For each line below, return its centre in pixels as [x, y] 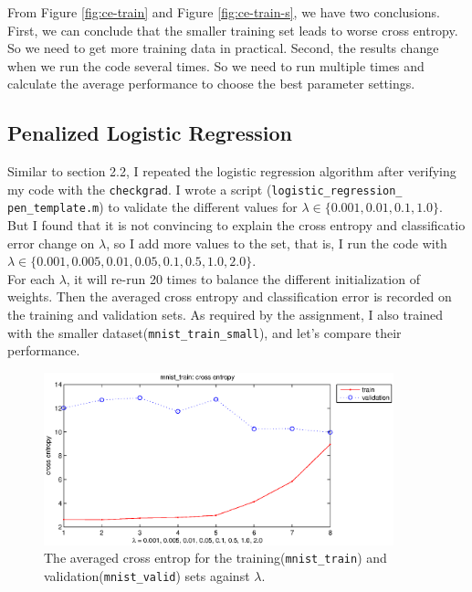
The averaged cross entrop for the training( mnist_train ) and [215, 558]
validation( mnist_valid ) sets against [147, 576]
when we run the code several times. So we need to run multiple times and [216, 65]
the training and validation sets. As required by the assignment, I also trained [226, 315]
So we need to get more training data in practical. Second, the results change [223, 48]
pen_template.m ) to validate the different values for [152, 207]
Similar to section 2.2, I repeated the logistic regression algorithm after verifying [232, 171]
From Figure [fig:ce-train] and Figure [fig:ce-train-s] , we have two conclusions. [224, 12]
